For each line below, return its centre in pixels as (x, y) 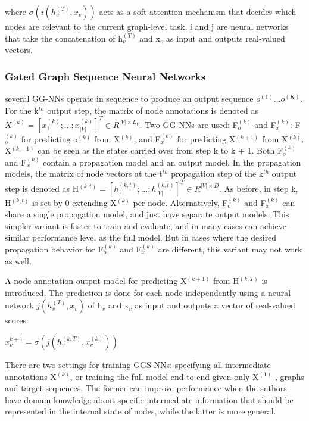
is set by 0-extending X (74, 202)
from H (226, 281)
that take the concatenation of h (64, 38)
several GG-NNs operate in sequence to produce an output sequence (129, 98)
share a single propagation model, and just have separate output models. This (147, 214)
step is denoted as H (42, 188)
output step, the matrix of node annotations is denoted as (153, 110)
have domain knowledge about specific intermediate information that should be (149, 399)
